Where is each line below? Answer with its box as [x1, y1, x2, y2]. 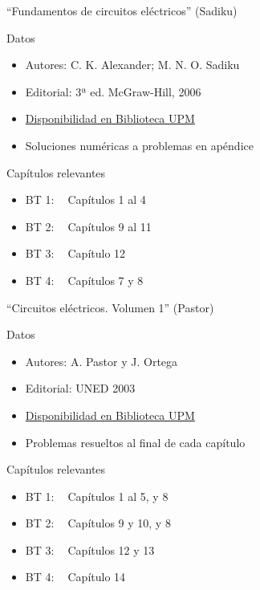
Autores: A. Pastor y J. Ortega [25, 352, 178, 369]
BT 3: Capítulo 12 [25, 245, 126, 262]
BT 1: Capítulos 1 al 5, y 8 [25, 487, 169, 504]
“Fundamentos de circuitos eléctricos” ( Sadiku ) [6, 2, 238, 18]
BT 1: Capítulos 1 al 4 [25, 191, 146, 208]
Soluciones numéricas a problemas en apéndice [25, 136, 254, 153]
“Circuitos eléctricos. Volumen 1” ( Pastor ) [6, 299, 214, 315]
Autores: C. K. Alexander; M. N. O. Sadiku [25, 56, 240, 73]
